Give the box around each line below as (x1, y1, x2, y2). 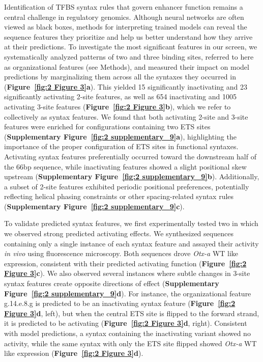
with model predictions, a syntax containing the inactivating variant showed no (4, 328, 251, 338)
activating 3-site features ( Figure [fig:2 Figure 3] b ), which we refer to (4, 101, 231, 112)
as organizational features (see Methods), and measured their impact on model (4, 61, 249, 72)
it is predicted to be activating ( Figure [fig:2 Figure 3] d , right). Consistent (4, 318, 247, 328)
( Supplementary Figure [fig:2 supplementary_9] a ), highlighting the (4, 131, 237, 142)
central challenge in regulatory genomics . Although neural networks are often (4, 11, 244, 22)
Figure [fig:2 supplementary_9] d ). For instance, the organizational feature (4, 288, 251, 298)
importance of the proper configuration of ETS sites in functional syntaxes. (4, 141, 239, 152)
